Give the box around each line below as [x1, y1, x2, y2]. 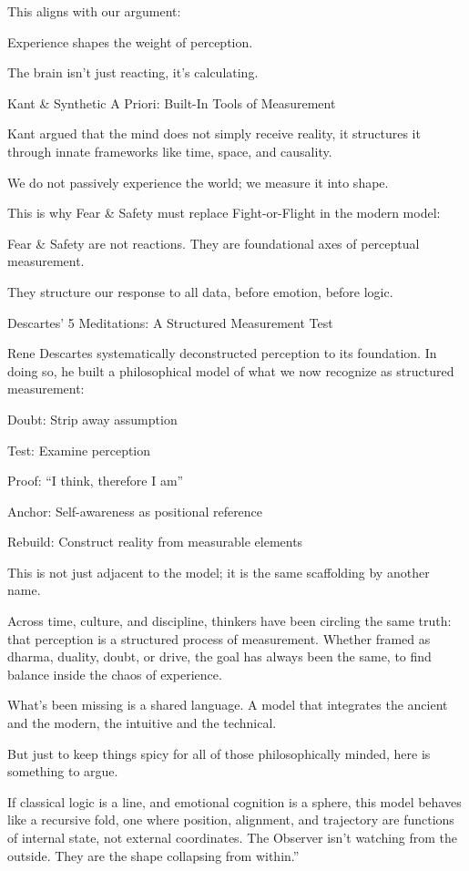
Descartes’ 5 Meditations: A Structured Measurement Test [7, 313, 333, 332]
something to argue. [7, 762, 118, 781]
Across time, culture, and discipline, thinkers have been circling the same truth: [7, 611, 452, 630]
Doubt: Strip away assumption [7, 409, 178, 428]
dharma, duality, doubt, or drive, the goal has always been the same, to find [7, 647, 432, 666]
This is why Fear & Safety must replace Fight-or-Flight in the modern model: [7, 203, 441, 222]
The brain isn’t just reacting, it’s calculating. [7, 63, 259, 82]
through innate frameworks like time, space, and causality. [7, 141, 332, 160]
